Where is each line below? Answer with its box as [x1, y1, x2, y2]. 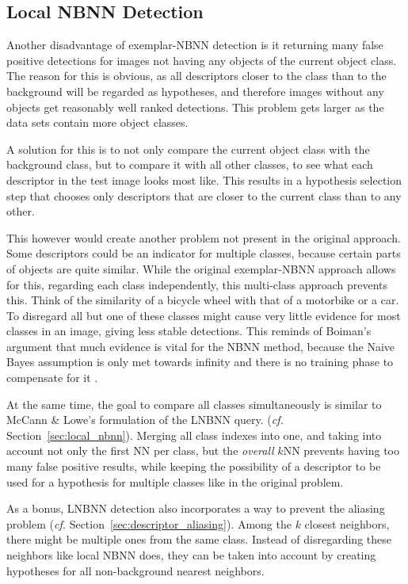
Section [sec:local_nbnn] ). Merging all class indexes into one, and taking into [6, 426, 382, 443]
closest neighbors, [304, 515, 390, 532]
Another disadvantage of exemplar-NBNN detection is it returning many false [6, 36, 383, 53]
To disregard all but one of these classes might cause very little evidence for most [6, 307, 401, 323]
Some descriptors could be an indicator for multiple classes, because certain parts [6, 245, 401, 261]
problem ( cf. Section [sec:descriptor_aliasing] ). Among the [6, 515, 292, 532]
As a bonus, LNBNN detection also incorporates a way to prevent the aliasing [6, 500, 385, 517]
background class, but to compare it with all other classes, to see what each [6, 156, 373, 173]
